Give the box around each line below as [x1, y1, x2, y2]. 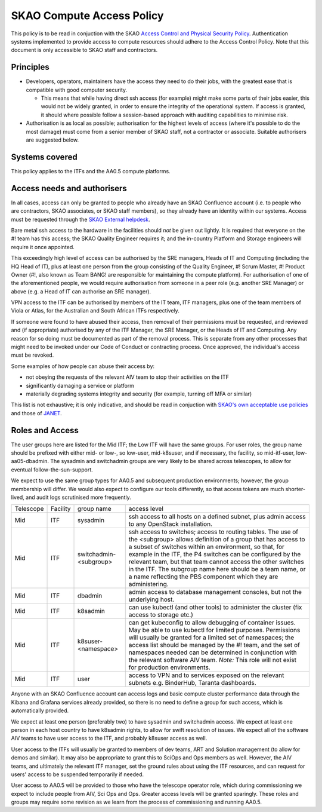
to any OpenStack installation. [128, 520, 213, 528]
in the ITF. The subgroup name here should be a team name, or [128, 565, 306, 574]
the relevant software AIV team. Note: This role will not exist [128, 656, 296, 664]
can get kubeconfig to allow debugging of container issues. [128, 618, 296, 627]
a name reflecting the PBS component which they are [128, 572, 278, 581]
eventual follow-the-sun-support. [11, 466, 94, 473]
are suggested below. [26, 136, 79, 143]
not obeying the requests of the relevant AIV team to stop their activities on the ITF [26, 373, 229, 381]
